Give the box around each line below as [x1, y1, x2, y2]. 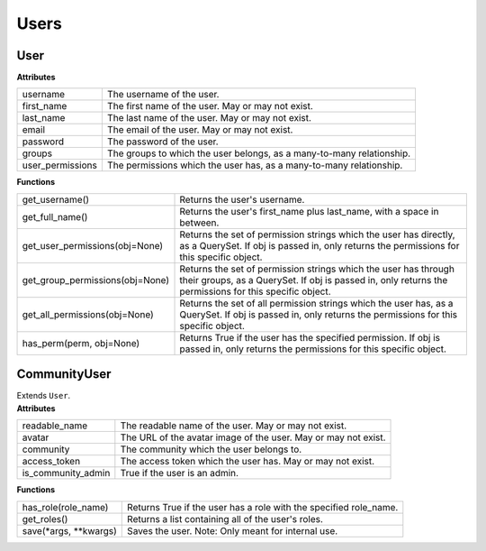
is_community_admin [22, 467, 111, 480]
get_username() [22, 193, 90, 206]
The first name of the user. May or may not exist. [106, 100, 314, 113]
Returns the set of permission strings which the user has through [179, 262, 454, 275]
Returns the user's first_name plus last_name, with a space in [179, 205, 439, 217]
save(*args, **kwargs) [22, 524, 117, 537]
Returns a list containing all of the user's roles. [127, 512, 324, 525]
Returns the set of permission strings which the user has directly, [179, 228, 455, 241]
